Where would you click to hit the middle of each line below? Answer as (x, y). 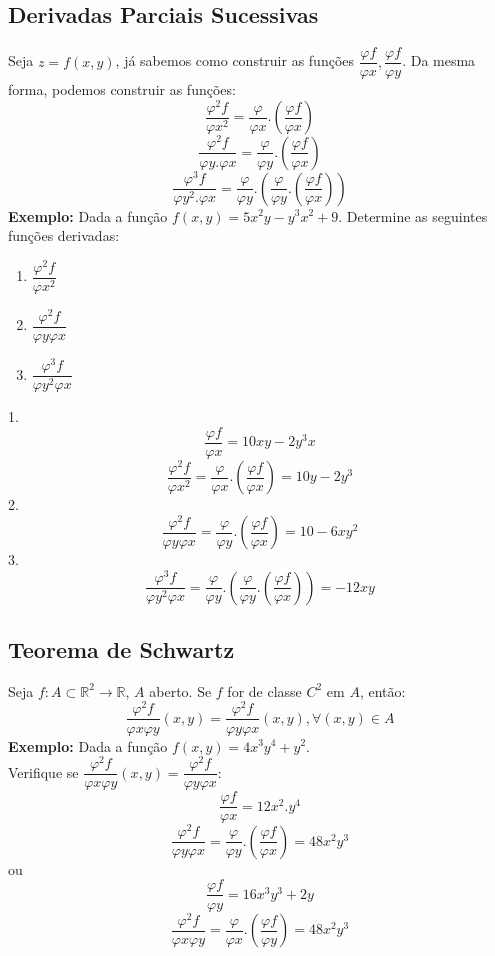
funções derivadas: (64, 235)
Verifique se (43, 771)
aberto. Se (180, 690)
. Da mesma (439, 60)
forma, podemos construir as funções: (122, 89)
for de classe (264, 690)
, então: (382, 690)
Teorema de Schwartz (121, 648)
